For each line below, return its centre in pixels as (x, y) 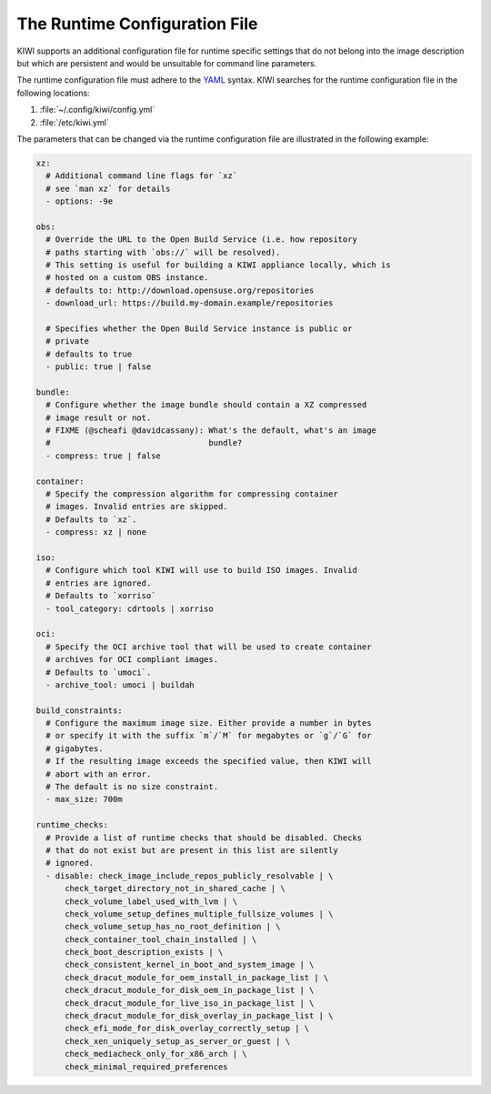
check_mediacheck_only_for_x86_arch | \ (156, 1054)
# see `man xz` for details (108, 188)
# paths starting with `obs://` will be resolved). (163, 252)
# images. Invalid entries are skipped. (137, 507)
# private (68, 341)
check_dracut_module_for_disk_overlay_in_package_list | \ (199, 1016)
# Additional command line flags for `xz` (142, 176)
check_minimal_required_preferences (146, 1067)
